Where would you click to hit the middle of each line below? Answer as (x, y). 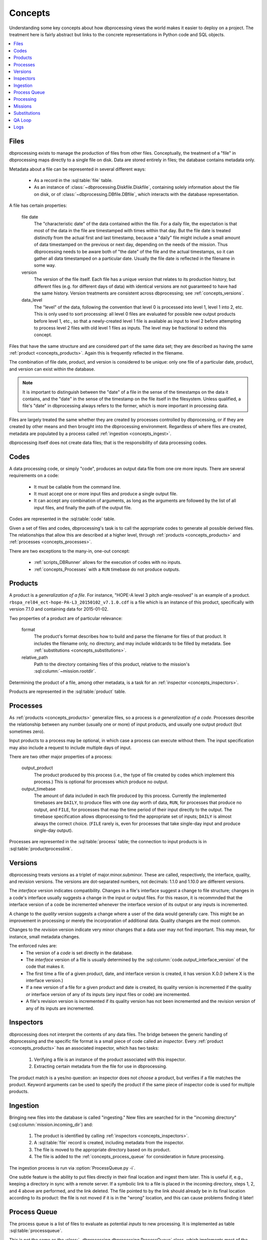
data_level (32, 300)
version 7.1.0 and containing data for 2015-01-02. (59, 609)
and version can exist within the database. (52, 369)
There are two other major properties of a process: (61, 757)
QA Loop (22, 120)
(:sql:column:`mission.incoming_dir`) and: (51, 1124)
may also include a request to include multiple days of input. (70, 747)
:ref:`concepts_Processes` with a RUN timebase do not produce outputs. (107, 569)
